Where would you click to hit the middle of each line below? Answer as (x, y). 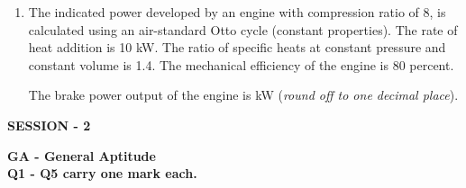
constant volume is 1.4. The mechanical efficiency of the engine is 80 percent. (241, 64)
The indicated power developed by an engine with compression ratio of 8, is (237, 12)
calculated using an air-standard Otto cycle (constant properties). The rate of (243, 29)
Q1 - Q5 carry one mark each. (102, 173)
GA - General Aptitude (82, 155)
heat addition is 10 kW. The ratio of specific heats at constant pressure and (237, 47)
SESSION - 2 (49, 125)
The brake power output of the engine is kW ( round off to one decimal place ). (243, 95)
